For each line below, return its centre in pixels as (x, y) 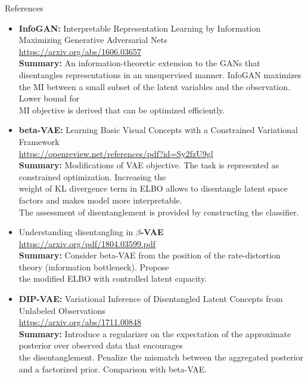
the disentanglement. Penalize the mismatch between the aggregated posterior (161, 357)
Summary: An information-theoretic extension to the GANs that (139, 63)
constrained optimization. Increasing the (92, 176)
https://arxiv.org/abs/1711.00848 (80, 322)
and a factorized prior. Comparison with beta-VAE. (113, 369)
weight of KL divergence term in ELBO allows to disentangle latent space (153, 188)
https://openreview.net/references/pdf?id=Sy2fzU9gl (116, 153)
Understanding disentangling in (76, 232)
